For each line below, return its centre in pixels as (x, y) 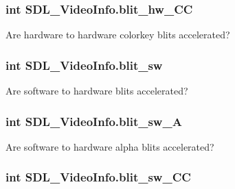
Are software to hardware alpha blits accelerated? (110, 146)
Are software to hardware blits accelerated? (97, 91)
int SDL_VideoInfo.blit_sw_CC (98, 177)
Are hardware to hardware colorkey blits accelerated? (118, 35)
